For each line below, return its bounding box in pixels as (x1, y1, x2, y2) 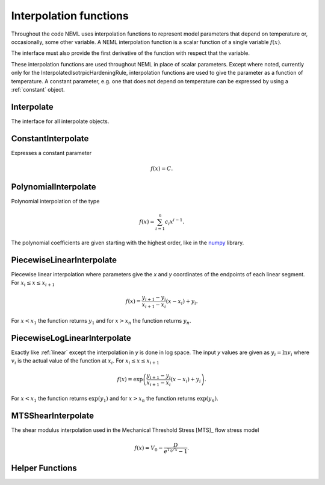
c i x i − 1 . (164, 217, 185, 226)
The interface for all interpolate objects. (11, 118, 110, 125)
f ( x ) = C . (150, 165, 173, 172)
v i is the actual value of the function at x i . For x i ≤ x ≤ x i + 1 (11, 357, 159, 366)
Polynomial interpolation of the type (11, 198, 100, 204)
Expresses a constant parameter (11, 149, 92, 156)
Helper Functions (11, 463, 78, 473)
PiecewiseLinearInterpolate (11, 255, 117, 265)
